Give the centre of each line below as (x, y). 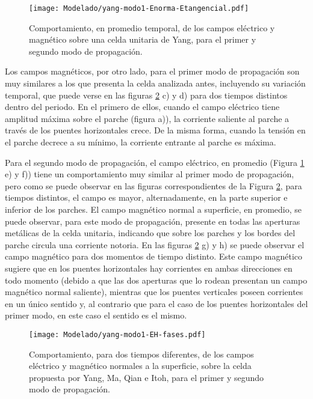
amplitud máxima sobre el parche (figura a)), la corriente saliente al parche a (147, 118)
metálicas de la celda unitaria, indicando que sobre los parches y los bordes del (150, 233)
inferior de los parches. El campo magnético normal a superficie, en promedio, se (153, 209)
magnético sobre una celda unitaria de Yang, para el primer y (143, 39)
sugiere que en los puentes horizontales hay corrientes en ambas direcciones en (149, 268)
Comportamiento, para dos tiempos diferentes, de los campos (141, 354)
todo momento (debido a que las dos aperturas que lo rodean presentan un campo (156, 280)
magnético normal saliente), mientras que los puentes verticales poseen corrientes (154, 292)
